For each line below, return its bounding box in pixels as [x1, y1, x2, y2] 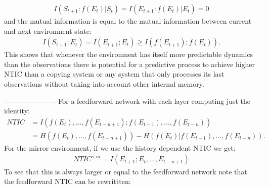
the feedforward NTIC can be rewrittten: [4, 176, 131, 186]
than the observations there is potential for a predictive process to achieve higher [4, 58, 255, 69]
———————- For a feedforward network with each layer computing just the [4, 95, 250, 106]
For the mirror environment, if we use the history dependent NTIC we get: [4, 142, 236, 153]
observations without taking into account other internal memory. [4, 79, 204, 89]
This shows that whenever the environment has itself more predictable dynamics [4, 49, 253, 59]
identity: [4, 105, 30, 116]
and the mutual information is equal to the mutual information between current [4, 16, 252, 26]
